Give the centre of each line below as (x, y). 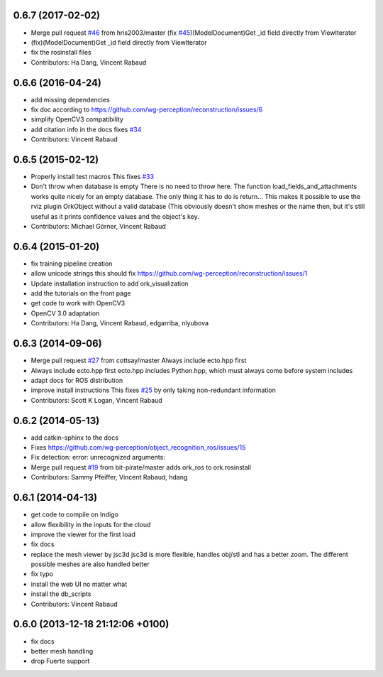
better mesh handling (62, 651)
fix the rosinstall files (61, 53)
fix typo (42, 574)
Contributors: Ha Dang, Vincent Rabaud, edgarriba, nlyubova (120, 323)
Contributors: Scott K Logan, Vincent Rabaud (96, 400)
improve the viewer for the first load (83, 534)
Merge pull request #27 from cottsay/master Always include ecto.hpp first (139, 361)
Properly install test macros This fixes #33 (93, 177)
